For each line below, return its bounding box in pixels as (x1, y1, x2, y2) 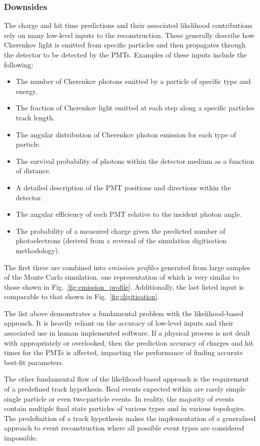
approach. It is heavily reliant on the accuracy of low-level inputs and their (4, 318, 233, 328)
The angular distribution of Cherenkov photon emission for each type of (15, 129, 236, 139)
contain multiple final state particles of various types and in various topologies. (4, 403, 246, 414)
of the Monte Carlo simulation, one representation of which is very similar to (4, 272, 239, 282)
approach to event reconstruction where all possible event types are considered (4, 423, 244, 433)
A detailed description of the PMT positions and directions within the (15, 182, 231, 192)
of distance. (15, 165, 51, 176)
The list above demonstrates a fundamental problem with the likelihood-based (4, 308, 243, 318)
